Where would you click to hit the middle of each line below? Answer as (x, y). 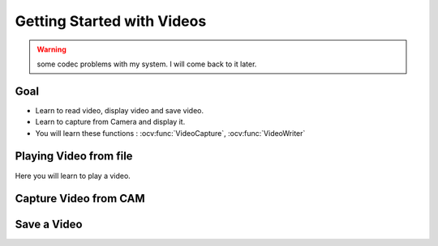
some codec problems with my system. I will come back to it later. (147, 64)
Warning (52, 49)
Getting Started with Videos (111, 21)
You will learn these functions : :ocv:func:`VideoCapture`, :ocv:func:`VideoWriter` (170, 133)
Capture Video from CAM (80, 199)
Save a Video (49, 225)
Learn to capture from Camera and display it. (110, 122)
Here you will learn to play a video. (73, 176)
